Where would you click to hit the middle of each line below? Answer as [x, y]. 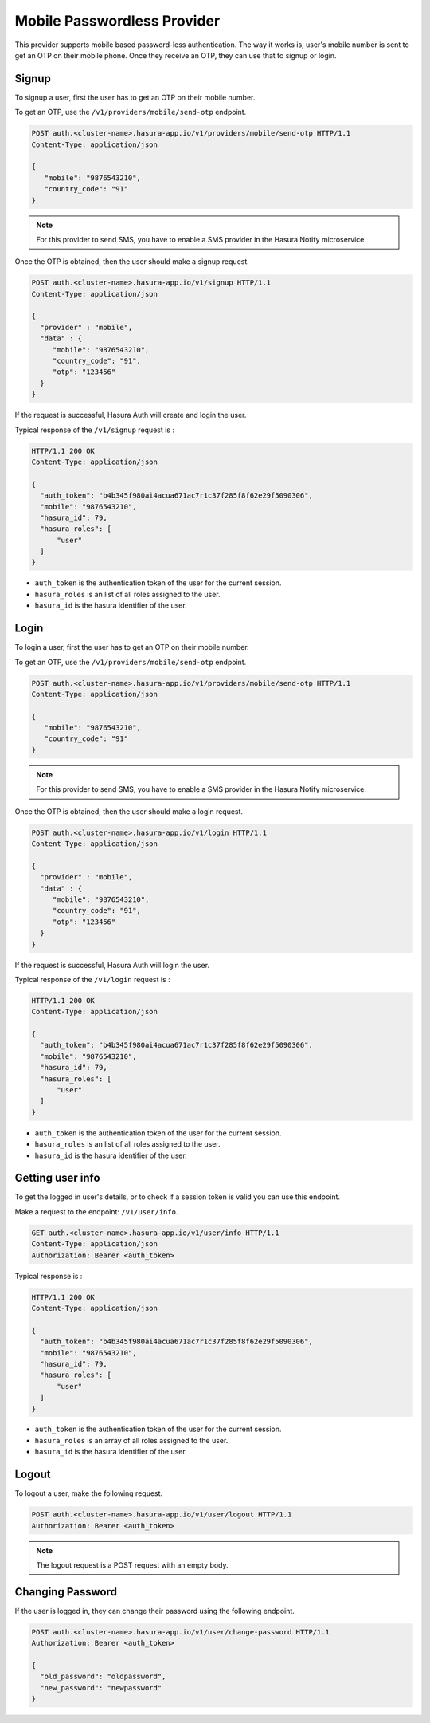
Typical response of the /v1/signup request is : [95, 430]
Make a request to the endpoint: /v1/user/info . [96, 1211]
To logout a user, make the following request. [89, 1493]
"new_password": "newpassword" [101, 1688]
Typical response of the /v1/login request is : [92, 979]
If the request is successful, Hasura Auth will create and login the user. [131, 415]
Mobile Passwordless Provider [117, 21]
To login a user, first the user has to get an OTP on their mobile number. [132, 647]
